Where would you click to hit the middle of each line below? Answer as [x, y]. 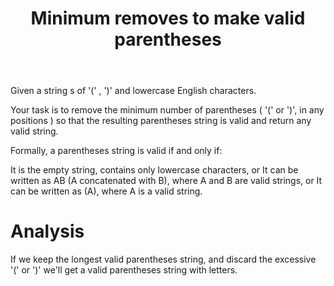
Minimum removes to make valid [168, 18]
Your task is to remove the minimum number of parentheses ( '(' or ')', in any [167, 110]
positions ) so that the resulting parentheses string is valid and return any [161, 121]
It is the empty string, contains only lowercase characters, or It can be [154, 170]
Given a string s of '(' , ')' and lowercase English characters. [133, 91]
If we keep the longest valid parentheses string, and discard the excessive [163, 259]
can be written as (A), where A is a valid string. [106, 191]
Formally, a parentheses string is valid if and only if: [116, 151]
